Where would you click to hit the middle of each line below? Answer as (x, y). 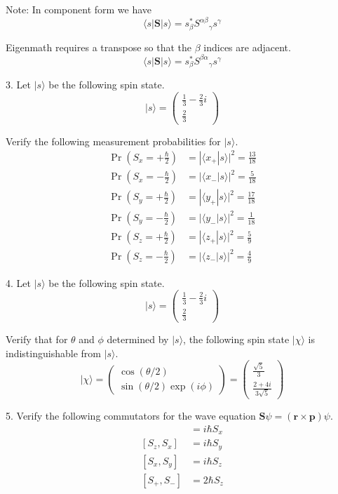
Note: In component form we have (79, 9)
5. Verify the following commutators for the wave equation (131, 416)
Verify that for (37, 339)
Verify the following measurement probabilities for (113, 141)
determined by (138, 339)
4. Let (18, 282)
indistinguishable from (53, 353)
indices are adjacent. (247, 47)
